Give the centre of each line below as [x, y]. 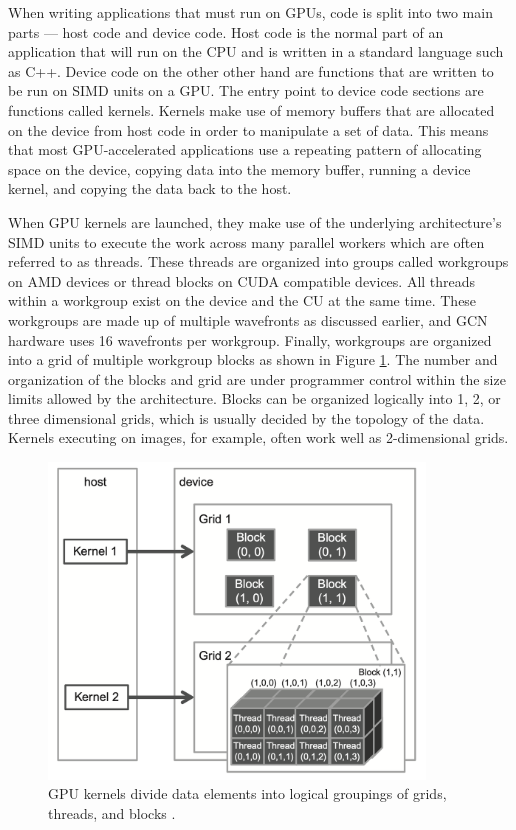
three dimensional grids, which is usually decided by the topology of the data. [246, 417]
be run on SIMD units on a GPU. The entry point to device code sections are [246, 90]
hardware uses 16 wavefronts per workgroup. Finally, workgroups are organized [250, 339]
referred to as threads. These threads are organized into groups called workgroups [258, 261]
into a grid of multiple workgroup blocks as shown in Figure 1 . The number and [253, 359]
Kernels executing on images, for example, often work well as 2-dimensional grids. [258, 437]
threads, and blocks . [112, 813]
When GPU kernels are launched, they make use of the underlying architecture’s [255, 221]
